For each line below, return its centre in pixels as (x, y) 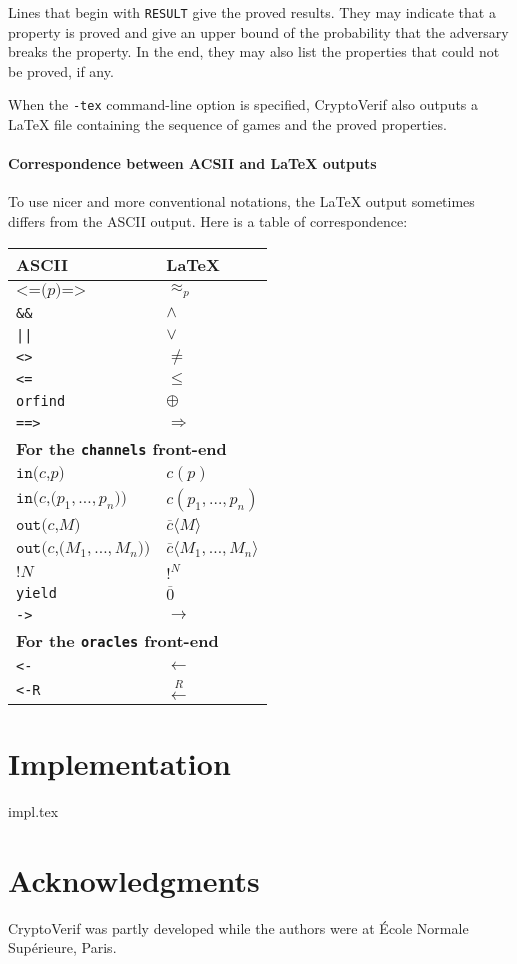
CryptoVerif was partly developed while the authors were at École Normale (238, 927)
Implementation (119, 763)
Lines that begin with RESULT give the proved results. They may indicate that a (252, 12)
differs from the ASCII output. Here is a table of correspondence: (208, 221)
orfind (41, 400)
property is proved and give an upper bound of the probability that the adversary (258, 31)
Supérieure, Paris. (62, 947)
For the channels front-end (121, 448)
